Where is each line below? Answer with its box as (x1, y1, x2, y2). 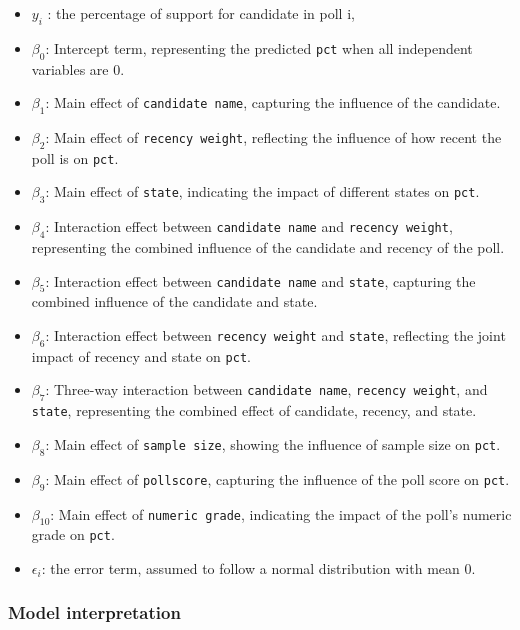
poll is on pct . (31, 147, 119, 168)
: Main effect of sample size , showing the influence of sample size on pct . (45, 433, 501, 454)
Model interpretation (8, 600, 181, 625)
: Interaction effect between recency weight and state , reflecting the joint (45, 325, 506, 346)
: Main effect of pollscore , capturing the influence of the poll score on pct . (45, 468, 510, 489)
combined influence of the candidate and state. (31, 291, 318, 312)
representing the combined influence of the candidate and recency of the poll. (31, 237, 505, 258)
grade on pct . (31, 524, 115, 545)
